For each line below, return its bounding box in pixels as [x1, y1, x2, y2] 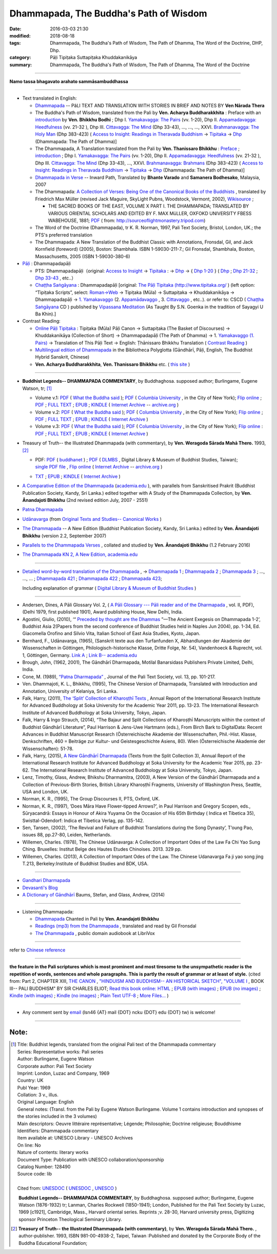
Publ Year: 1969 [17, 1084, 51, 1091]
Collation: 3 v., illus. [17, 1092, 58, 1098]
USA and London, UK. [22, 789, 69, 795]
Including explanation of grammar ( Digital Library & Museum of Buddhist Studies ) [22, 585, 196, 591]
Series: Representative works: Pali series [17, 1049, 104, 1055]
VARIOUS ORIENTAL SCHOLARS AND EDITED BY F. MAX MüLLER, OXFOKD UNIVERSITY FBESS [48, 210, 252, 216]
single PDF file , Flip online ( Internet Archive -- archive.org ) [35, 464, 163, 470]
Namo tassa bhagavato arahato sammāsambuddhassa [9, 78, 128, 84]
